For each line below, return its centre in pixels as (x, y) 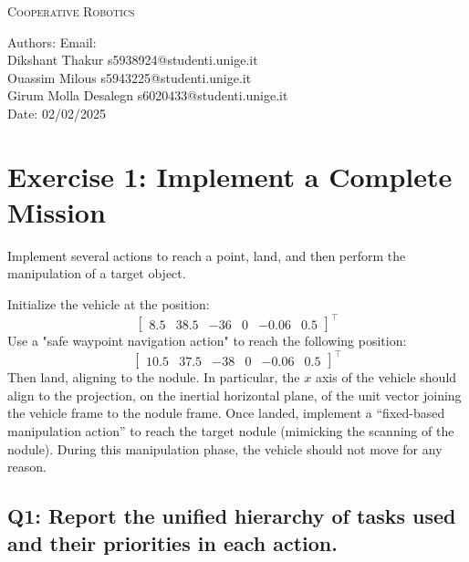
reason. (27, 467)
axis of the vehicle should (386, 377)
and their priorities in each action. (172, 542)
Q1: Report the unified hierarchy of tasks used (232, 516)
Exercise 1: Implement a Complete (230, 176)
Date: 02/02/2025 (57, 113)
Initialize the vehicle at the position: (109, 304)
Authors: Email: (52, 42)
